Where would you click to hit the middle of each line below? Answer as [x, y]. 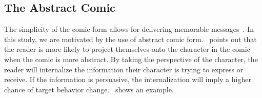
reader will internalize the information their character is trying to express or [124, 69]
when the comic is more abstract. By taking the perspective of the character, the [131, 59]
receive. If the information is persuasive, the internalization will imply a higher [128, 79]
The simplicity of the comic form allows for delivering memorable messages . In [129, 29]
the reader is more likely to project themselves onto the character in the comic [127, 49]
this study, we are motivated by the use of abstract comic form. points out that [130, 39]
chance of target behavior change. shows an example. [89, 89]
